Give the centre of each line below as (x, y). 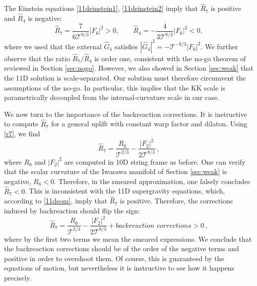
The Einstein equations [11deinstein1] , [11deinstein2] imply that (101, 8)
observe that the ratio (37, 58)
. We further (219, 46)
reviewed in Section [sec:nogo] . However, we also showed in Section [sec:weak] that (129, 68)
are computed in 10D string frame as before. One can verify (155, 161)
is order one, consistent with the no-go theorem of (170, 58)
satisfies (126, 46)
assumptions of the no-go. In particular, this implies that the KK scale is (115, 87)
